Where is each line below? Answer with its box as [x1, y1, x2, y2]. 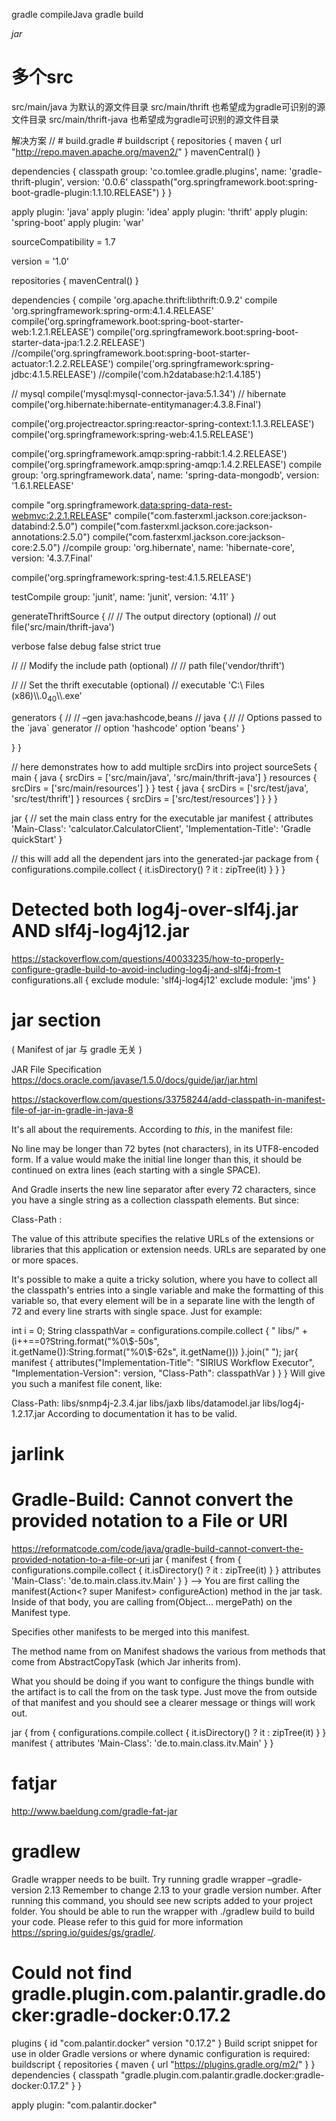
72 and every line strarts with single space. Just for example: [11, 1305, 263, 1317]
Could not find [11, 1961, 133, 1984]
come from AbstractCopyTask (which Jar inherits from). [11, 1655, 241, 1668]
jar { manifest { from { [152, 1553, 242, 1565]
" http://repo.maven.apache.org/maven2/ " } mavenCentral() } [11, 145, 261, 158]
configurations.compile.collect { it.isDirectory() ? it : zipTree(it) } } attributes [11, 1564, 321, 1576]
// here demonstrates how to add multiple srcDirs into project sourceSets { [11, 760, 318, 773]
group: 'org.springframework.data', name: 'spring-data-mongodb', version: [11, 469, 320, 481]
